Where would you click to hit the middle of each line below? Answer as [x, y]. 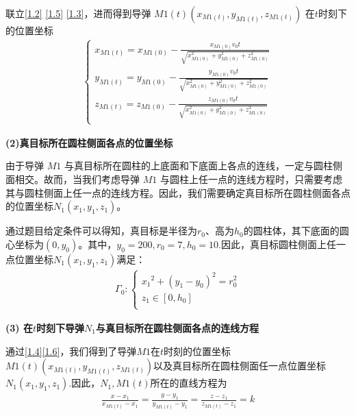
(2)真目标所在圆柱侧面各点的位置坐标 [89, 142]
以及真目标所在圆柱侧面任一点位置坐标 [240, 366]
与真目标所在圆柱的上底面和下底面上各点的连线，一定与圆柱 [198, 166]
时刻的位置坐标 [198, 351]
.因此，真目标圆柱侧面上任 [277, 244]
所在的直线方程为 [189, 383]
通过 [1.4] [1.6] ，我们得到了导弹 [71, 351]
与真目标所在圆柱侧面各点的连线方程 [177, 327]
